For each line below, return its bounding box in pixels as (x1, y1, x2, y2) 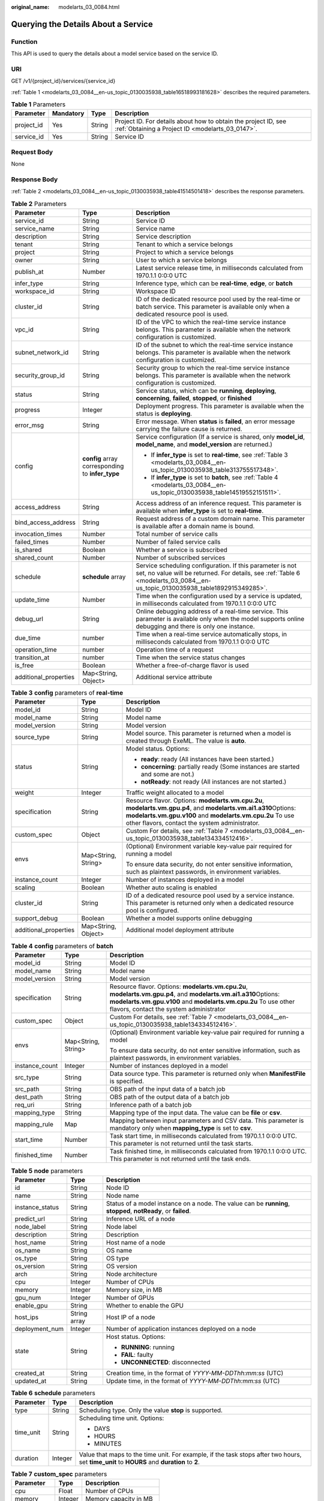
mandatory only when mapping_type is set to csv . (109, 1123, 253, 1132)
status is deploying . (136, 409, 192, 418)
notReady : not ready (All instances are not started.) (140, 778, 287, 786)
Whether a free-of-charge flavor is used (136, 661, 249, 669)
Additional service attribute (136, 673, 212, 681)
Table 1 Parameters (11, 100, 66, 109)
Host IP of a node (106, 1313, 155, 1321)
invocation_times (14, 530, 62, 539)
